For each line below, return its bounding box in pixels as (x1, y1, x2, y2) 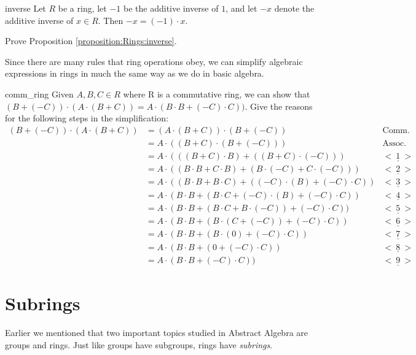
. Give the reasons (245, 99, 313, 112)
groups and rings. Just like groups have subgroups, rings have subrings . (5, 338, 273, 351)
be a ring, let (58, 2, 107, 14)
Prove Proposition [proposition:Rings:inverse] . (5, 34, 177, 47)
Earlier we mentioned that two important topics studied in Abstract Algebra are (5, 326, 308, 339)
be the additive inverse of (124, 2, 219, 14)
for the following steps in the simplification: (5, 112, 168, 124)
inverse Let (5, 2, 46, 14)
